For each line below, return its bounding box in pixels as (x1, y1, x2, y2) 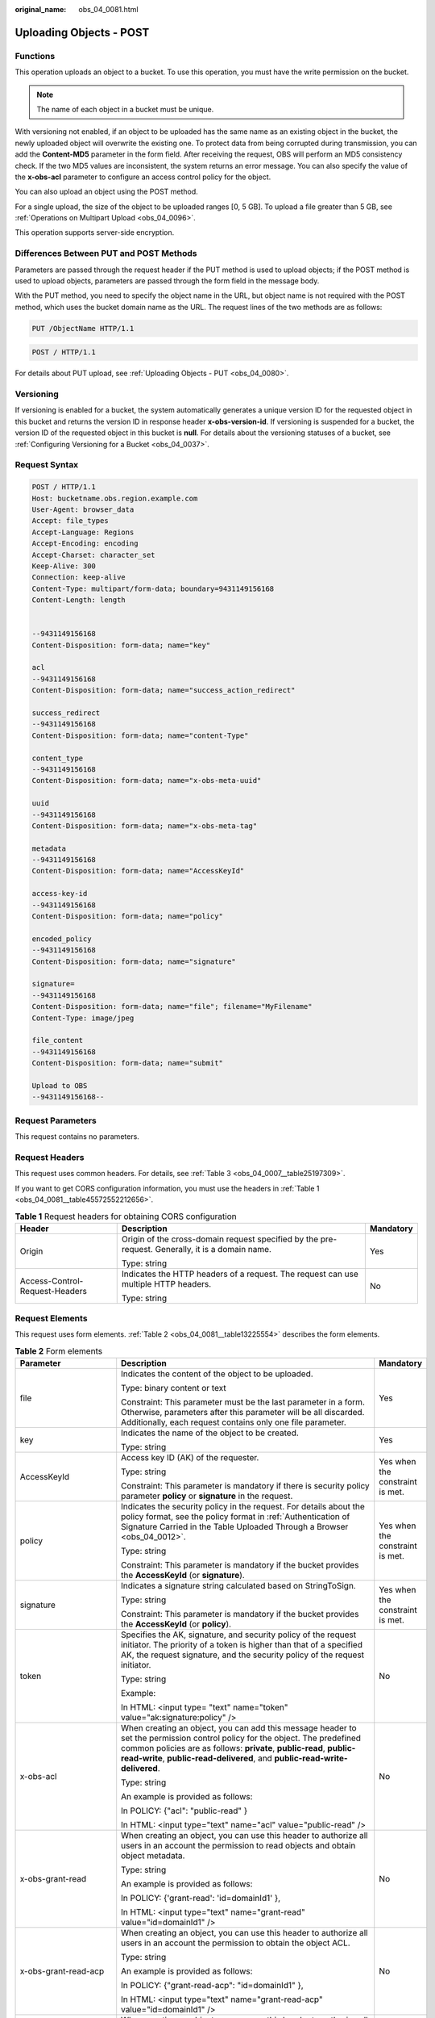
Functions (14, 50, 56, 61)
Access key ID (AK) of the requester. (121, 1452, 259, 1463)
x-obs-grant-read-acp (19, 1966, 105, 1977)
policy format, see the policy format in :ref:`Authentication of (121, 1511, 350, 1522)
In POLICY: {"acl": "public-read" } (121, 1805, 248, 1816)
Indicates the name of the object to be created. (121, 1427, 300, 1438)
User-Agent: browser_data (31, 504, 135, 514)
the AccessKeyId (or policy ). (121, 1618, 232, 1630)
